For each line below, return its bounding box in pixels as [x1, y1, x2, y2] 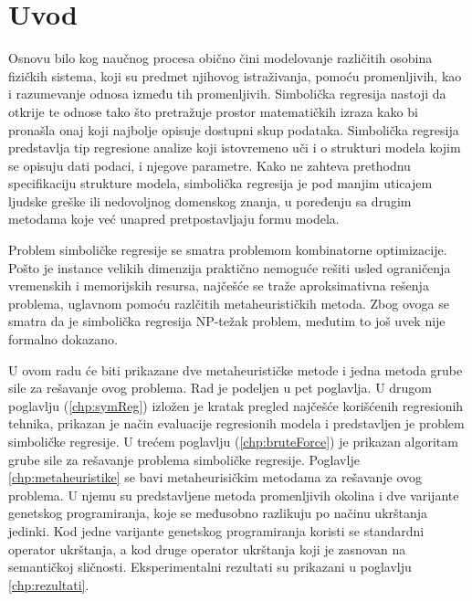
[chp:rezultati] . [8, 575, 89, 594]
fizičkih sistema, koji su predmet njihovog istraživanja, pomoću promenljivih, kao [8, 66, 462, 85]
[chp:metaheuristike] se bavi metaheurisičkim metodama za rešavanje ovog [8, 468, 423, 487]
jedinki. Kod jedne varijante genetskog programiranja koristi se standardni [8, 521, 425, 540]
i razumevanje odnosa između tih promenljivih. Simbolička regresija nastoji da [8, 84, 446, 103]
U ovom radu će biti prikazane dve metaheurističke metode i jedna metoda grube [8, 360, 463, 379]
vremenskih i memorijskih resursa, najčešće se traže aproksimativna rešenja [8, 276, 429, 295]
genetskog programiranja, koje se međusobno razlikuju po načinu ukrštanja [8, 503, 428, 522]
